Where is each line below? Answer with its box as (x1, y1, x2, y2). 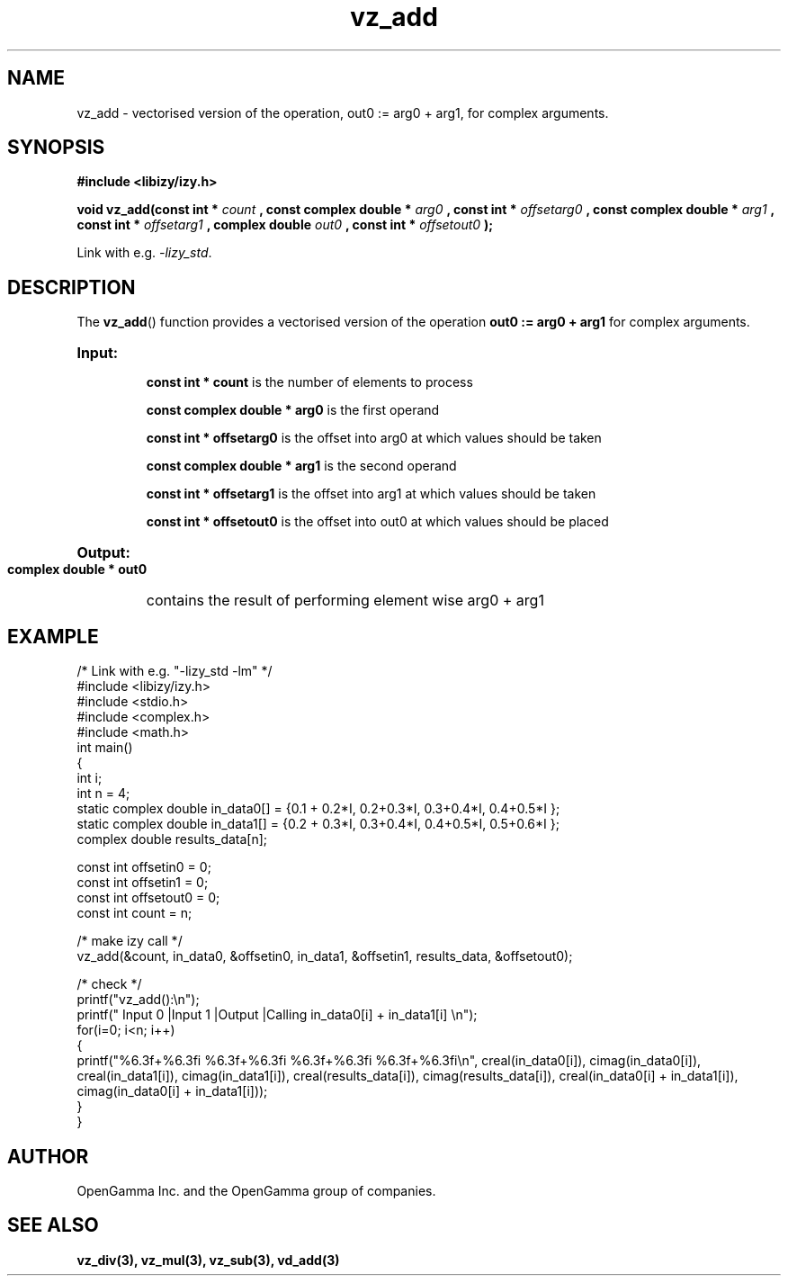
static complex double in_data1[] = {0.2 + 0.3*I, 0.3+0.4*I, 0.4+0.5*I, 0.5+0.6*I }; (76, 816, 560, 832)
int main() (76, 740, 133, 756)
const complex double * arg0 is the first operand (146, 402, 440, 418)
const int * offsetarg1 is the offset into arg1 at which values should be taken (146, 486, 596, 502)
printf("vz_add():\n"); (76, 991, 200, 1008)
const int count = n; (76, 905, 193, 921)
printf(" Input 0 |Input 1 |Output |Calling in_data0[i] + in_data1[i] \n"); (76, 1007, 478, 1023)
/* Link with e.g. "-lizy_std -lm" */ (76, 663, 273, 679)
